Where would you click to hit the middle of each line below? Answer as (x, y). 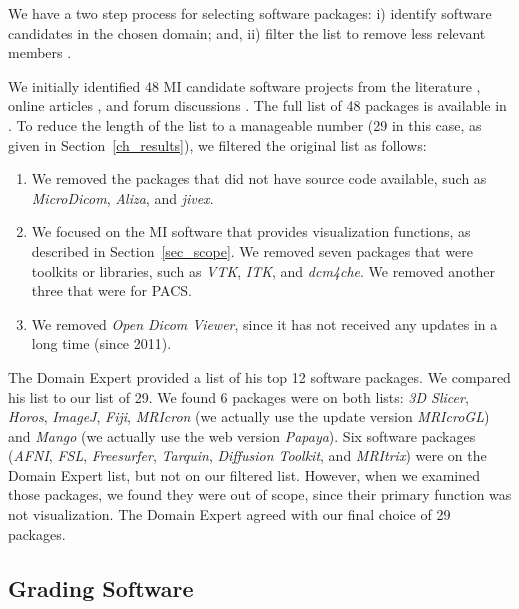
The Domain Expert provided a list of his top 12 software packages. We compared (259, 376)
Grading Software (101, 587)
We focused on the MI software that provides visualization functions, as (251, 231)
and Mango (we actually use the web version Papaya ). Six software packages (242, 435)
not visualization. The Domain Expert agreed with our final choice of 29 (229, 514)
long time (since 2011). (101, 343)
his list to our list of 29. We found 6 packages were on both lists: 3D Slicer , (238, 396)
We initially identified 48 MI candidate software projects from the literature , (244, 85)
